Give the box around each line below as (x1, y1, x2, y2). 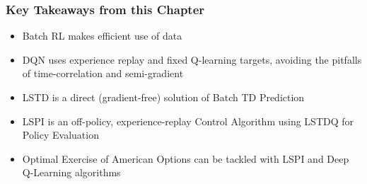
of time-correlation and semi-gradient (22, 66, 184, 81)
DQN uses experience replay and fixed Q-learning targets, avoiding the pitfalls (22, 52, 362, 67)
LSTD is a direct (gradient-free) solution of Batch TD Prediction (22, 90, 305, 104)
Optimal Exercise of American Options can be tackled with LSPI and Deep (22, 151, 349, 166)
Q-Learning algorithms (22, 165, 121, 180)
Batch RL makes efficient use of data (22, 28, 182, 43)
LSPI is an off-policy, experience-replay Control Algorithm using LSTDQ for (22, 113, 354, 128)
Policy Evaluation (22, 127, 99, 142)
